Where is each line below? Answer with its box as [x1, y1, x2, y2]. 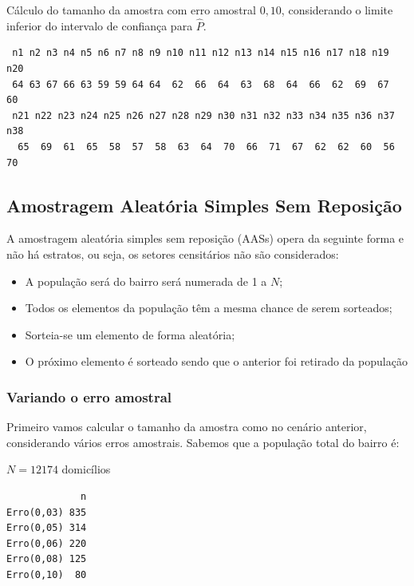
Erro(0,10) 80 [6, 568, 87, 580]
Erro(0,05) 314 [6, 522, 87, 534]
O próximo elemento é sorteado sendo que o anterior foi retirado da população [25, 353, 408, 370]
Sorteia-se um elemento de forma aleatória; [25, 326, 235, 342]
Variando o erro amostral [6, 386, 172, 406]
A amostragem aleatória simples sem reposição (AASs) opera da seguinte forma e [6, 230, 404, 247]
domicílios [61, 461, 111, 477]
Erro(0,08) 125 [6, 553, 87, 565]
